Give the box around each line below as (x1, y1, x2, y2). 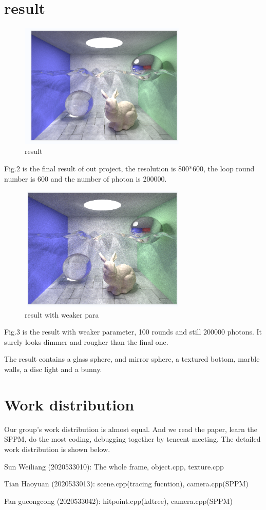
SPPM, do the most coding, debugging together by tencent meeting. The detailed (4, 434, 261, 444)
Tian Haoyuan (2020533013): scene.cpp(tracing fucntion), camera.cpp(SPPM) (4, 478, 249, 489)
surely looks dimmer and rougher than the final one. (4, 336, 168, 347)
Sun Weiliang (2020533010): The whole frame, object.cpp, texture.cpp (4, 461, 224, 472)
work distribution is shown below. (4, 443, 110, 454)
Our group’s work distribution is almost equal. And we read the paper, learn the (4, 423, 257, 434)
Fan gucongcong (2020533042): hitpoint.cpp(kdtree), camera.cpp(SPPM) (4, 495, 233, 506)
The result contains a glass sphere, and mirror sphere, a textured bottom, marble (4, 354, 260, 364)
